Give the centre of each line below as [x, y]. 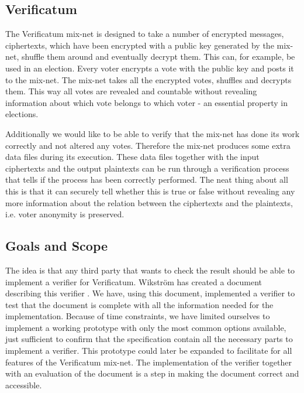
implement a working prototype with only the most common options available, [146, 327]
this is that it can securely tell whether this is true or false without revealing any [150, 191]
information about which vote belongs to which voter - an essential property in [147, 102]
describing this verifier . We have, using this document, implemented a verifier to [150, 293]
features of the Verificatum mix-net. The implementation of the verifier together [148, 362]
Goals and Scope [57, 246]
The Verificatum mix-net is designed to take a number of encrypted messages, [145, 34]
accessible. [24, 385]
